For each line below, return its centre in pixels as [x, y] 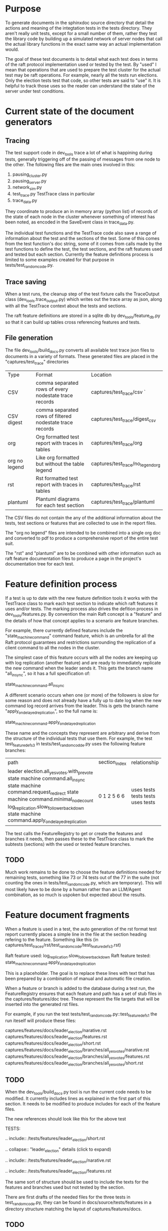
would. [12, 49]
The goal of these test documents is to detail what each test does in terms [82, 59]
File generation [29, 338]
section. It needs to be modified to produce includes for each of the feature [83, 1104]
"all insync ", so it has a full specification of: [48, 674]
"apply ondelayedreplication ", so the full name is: [51, 712]
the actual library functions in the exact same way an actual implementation [83, 44]
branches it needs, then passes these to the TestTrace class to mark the [79, 839]
